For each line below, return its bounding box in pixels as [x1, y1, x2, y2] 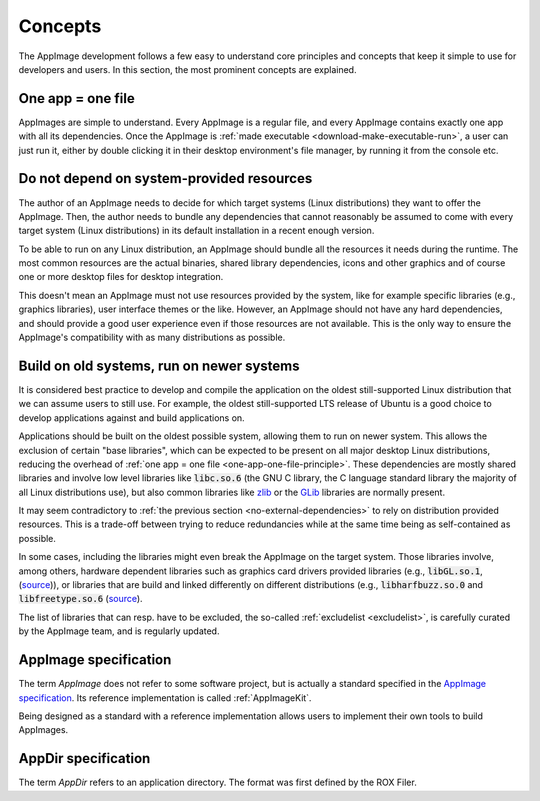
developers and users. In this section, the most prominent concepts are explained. [18, 63, 357, 75]
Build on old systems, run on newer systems [18, 357, 300, 374]
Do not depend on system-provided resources [18, 170, 313, 187]
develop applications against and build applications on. [18, 411, 245, 424]
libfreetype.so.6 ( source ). [18, 593, 144, 605]
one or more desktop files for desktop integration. [18, 271, 224, 283]
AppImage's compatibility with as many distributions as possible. [18, 331, 286, 344]
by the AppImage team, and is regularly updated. [18, 625, 220, 637]
